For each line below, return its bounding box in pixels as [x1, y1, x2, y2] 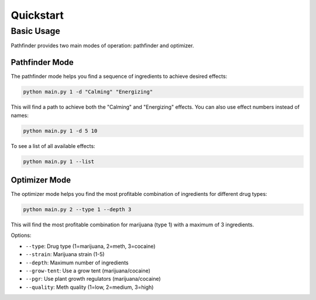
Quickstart [11, 9, 64, 22]
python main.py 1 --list [23, 158, 95, 165]
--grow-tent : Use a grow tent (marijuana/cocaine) [25, 267, 150, 274]
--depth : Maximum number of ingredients [25, 259, 129, 266]
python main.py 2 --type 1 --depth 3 [23, 206, 132, 213]
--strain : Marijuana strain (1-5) [25, 251, 105, 258]
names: [11, 112, 29, 119]
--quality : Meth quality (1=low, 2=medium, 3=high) [25, 284, 154, 291]
